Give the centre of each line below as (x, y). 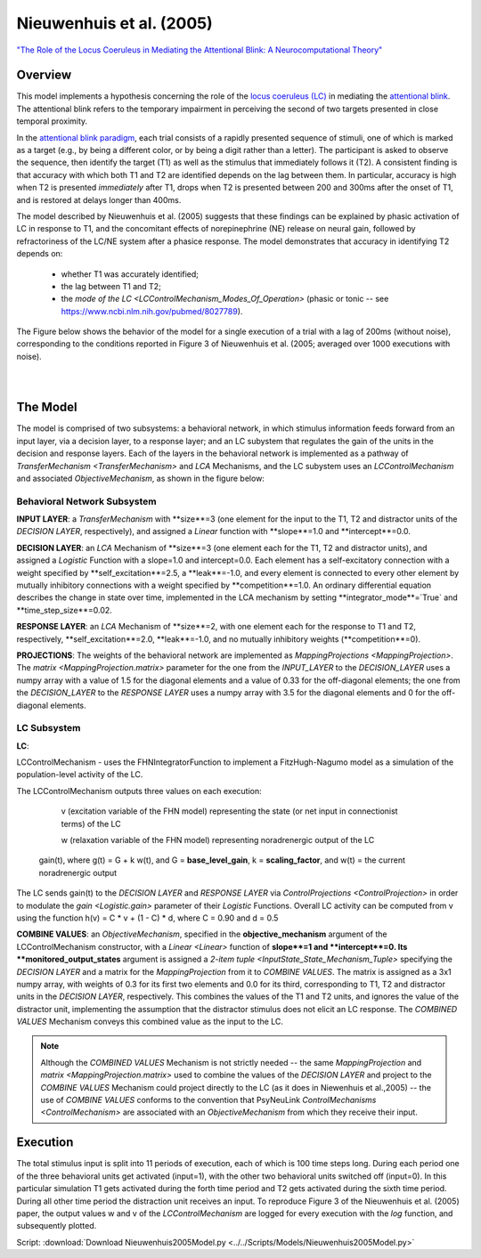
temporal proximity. (52, 121)
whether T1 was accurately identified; (130, 274)
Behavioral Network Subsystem (86, 501)
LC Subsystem (49, 728)
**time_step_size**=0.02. (65, 610)
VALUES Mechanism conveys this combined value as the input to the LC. (150, 1022)
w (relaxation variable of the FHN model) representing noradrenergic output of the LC (218, 840)
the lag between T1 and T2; (111, 286)
